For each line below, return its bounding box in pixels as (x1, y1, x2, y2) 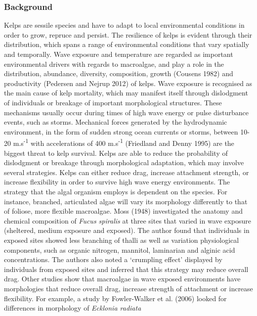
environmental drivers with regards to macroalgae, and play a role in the (4, 58, 224, 69)
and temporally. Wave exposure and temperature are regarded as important (4, 49, 233, 59)
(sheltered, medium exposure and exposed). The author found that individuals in (4, 225, 250, 235)
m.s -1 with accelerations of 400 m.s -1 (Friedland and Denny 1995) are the (13, 136, 234, 148)
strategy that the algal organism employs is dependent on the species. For (4, 186, 227, 196)
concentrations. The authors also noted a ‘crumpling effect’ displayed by (4, 254, 222, 265)
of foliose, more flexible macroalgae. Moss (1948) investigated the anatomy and (4, 206, 243, 216)
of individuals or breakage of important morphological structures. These (4, 97, 222, 107)
